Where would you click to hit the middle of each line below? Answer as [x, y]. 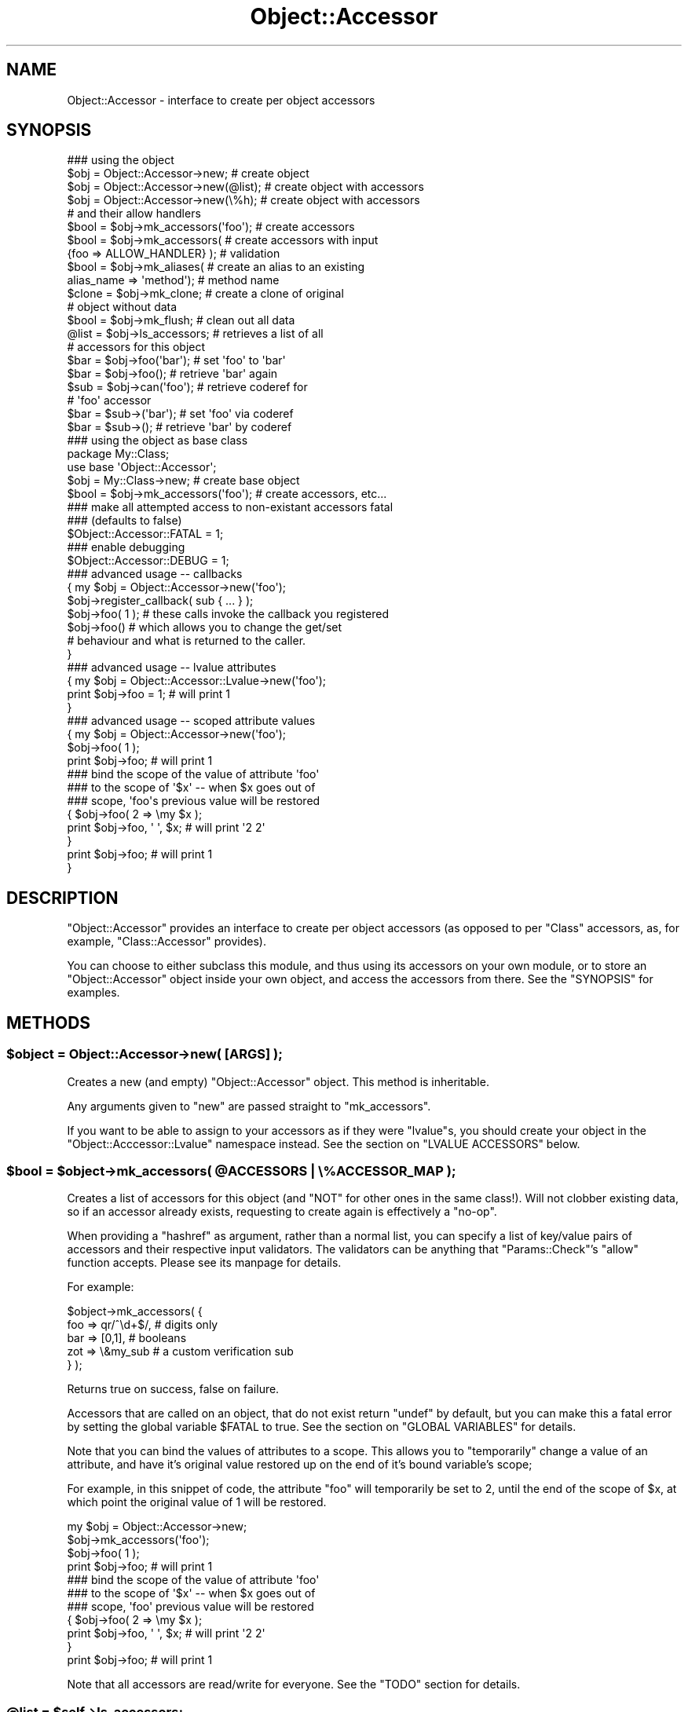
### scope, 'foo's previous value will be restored [194, 801]
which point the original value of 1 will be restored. [197, 1502]
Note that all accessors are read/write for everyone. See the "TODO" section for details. [294, 1685]
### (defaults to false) [124, 521]
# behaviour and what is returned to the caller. [187, 641]
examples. [93, 993]
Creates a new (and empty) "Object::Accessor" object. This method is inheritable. [278, 1081]
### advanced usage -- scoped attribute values [191, 721]
